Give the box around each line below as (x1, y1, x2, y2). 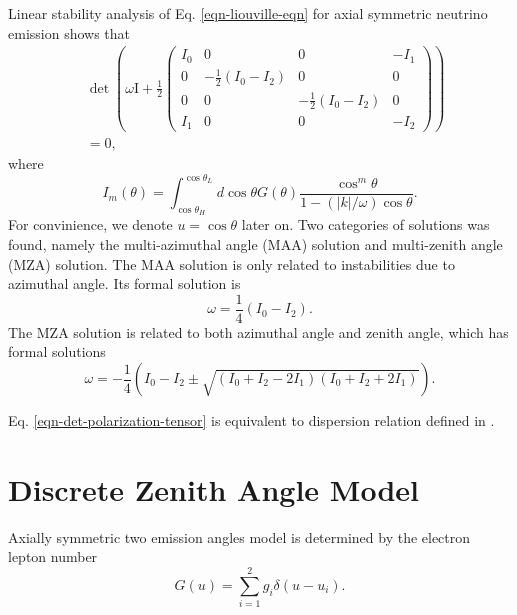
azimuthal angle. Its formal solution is (8, 273, 241, 294)
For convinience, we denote (8, 214, 173, 235)
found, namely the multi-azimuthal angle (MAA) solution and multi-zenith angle (8, 233, 503, 254)
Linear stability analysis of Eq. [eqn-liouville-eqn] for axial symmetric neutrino (8, 3, 488, 23)
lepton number (8, 546, 98, 567)
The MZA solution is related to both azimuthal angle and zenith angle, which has (8, 321, 509, 342)
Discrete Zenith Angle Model (8, 468, 419, 509)
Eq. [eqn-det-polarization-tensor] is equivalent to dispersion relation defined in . (8, 410, 495, 431)
